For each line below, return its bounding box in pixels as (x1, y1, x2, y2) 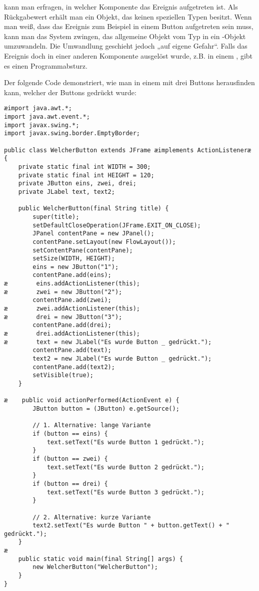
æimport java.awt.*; (4, 105, 72, 112)
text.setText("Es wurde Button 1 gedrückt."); (46, 438, 204, 446)
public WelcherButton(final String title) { (18, 205, 169, 212)
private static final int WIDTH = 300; (18, 163, 151, 170)
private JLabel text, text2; (18, 188, 115, 195)
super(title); (32, 213, 79, 220)
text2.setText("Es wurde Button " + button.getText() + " (32, 522, 230, 529)
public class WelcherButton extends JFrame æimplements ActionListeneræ (4, 146, 251, 154)
